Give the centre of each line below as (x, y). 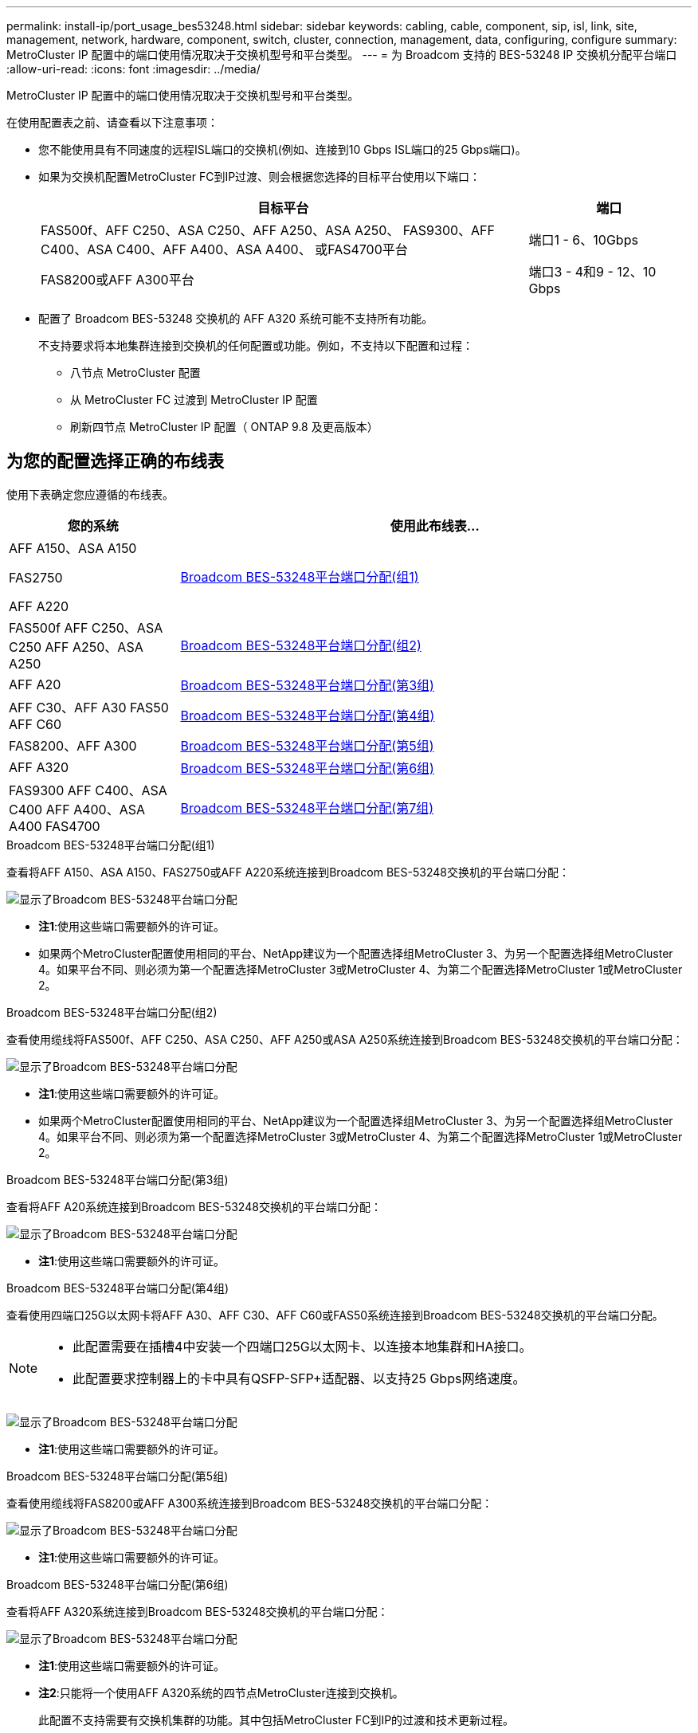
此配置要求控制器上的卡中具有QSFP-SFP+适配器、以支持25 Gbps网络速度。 (299, 1378)
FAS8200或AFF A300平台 (118, 280)
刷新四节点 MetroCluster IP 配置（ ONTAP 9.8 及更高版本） (224, 427)
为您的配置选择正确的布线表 (115, 461)
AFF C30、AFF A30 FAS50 (89, 707)
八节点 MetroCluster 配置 (135, 372)
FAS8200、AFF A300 (73, 745)
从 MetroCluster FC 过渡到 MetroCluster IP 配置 (194, 400)
